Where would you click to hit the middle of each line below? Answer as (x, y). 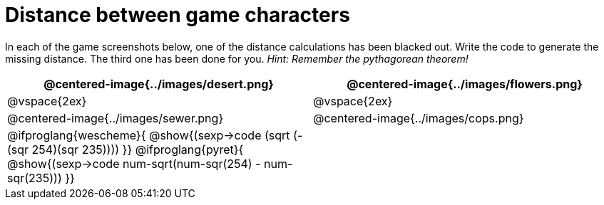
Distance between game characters (178, 15)
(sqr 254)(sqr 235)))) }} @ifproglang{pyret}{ (126, 149)
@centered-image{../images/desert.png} (159, 84)
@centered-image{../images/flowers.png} (465, 84)
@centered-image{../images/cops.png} (419, 118)
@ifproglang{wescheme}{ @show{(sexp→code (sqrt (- (155, 135)
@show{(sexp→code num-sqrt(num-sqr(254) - (134, 163)
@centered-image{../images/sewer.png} (116, 118)
